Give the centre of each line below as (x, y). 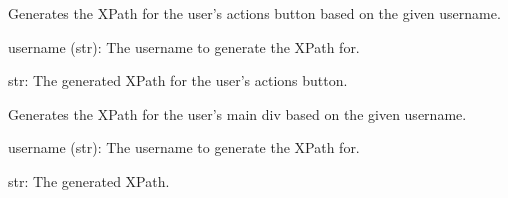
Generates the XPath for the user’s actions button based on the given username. (254, 13)
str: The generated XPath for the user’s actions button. (178, 80)
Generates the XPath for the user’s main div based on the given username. (237, 113)
